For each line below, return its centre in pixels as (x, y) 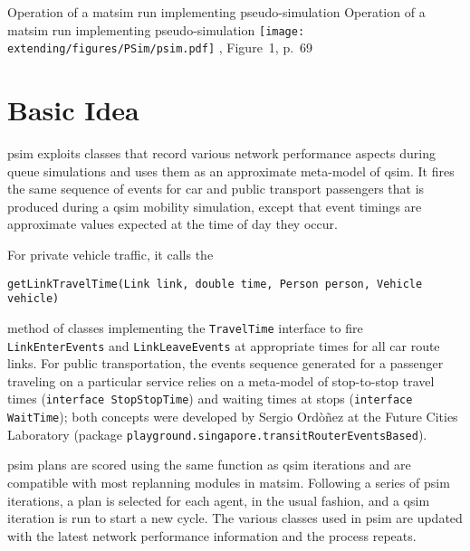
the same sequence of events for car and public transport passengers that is (216, 189)
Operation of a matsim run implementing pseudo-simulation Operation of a (216, 12)
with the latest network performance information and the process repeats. (212, 535)
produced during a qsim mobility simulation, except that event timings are (215, 206)
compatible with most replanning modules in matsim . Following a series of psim (229, 482)
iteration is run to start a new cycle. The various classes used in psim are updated (235, 518)
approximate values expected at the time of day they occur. (173, 224)
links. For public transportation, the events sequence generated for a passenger (225, 363)
